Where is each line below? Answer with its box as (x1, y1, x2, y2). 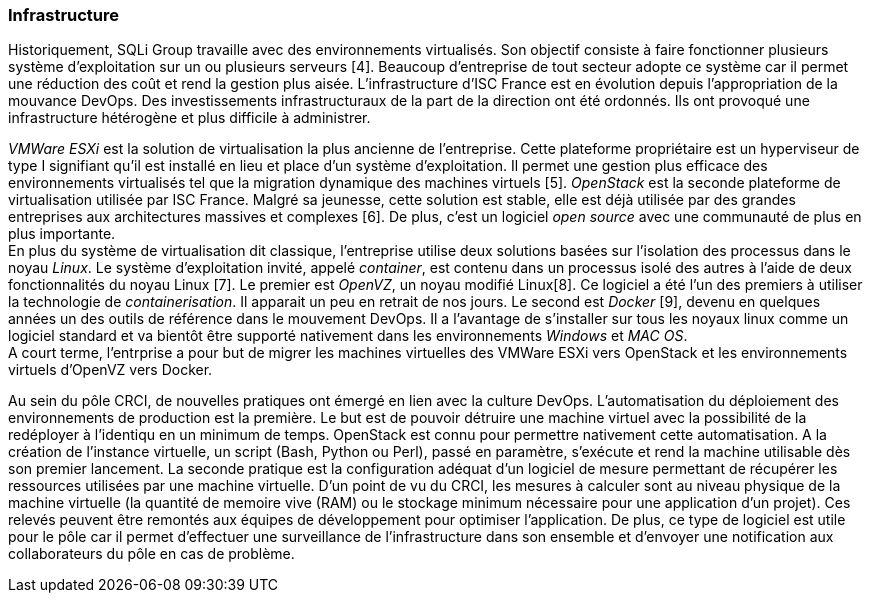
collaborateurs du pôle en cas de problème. (8, 545, 295, 563)
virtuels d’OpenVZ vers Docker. (8, 361, 213, 379)
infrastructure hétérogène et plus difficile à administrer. (8, 109, 371, 127)
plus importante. (8, 225, 116, 243)
